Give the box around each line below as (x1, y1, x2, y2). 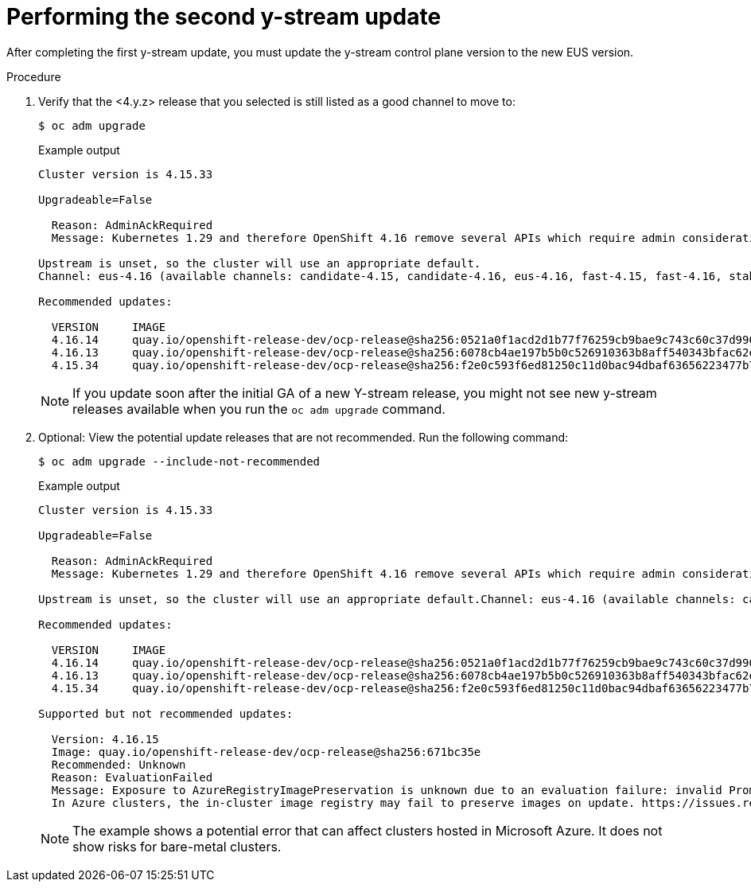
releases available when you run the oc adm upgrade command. (72, 400, 446, 417)
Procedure (6, 69, 61, 84)
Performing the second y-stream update (6, 3, 442, 30)
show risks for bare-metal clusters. (72, 838, 282, 855)
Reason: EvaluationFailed (51, 770, 213, 784)
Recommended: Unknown (51, 758, 186, 771)
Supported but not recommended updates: (38, 707, 294, 720)
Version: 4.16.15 (51, 732, 159, 746)
